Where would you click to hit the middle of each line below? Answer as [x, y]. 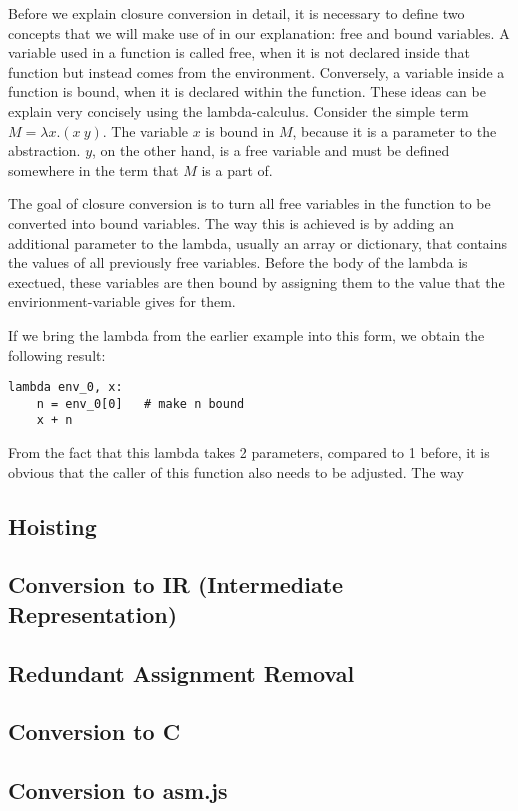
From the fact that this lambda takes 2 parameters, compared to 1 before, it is [249, 452]
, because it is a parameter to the [394, 130]
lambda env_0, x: [65, 387]
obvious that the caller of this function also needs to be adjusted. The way [236, 471]
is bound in [240, 130]
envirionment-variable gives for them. [122, 301]
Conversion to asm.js [118, 790]
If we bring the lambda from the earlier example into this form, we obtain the [246, 334]
